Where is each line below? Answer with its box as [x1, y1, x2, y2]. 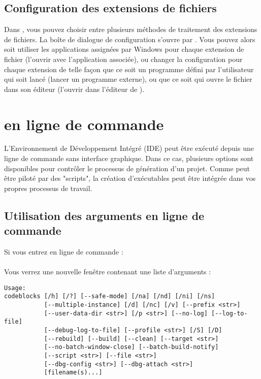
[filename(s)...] [44, 369, 103, 376]
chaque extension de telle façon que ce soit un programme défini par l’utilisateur [4, 64, 254, 74]
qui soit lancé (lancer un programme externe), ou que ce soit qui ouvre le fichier [4, 74, 252, 84]
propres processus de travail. [4, 182, 92, 193]
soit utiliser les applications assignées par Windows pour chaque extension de [4, 44, 244, 54]
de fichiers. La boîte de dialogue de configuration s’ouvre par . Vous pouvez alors [4, 34, 255, 44]
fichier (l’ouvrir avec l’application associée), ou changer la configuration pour [4, 53, 243, 64]
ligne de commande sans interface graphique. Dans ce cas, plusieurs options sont [4, 153, 254, 164]
